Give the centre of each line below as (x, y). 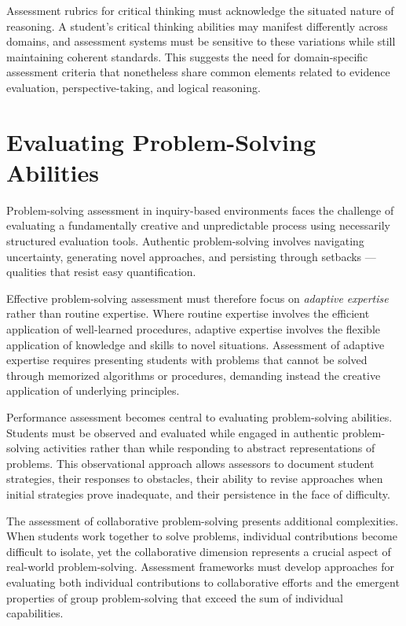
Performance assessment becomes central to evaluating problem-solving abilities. (199, 417)
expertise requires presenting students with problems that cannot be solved (187, 360)
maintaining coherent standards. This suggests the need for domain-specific (187, 56)
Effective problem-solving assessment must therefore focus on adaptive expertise (198, 298)
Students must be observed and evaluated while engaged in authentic (172, 432)
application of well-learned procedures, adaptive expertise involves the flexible (194, 329)
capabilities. (35, 613)
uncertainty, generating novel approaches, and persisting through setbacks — (191, 256)
